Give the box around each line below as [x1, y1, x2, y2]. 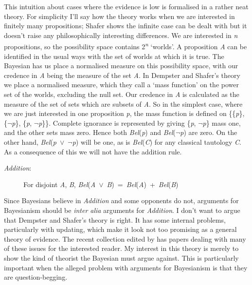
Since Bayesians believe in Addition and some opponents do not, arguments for [4, 195, 239, 206]
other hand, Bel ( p [4, 136, 57, 147]
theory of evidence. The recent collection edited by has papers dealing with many [4, 233, 246, 244]
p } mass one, [202, 117, 241, 128]
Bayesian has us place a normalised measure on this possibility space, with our [4, 60, 238, 71]
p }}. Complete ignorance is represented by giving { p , [38, 117, 196, 128]
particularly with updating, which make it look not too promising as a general [4, 224, 237, 234]
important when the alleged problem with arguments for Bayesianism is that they [4, 262, 248, 272]
